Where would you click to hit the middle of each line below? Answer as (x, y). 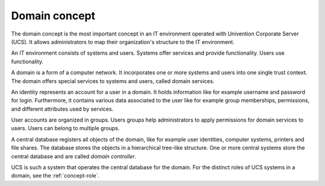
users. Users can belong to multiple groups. (65, 128)
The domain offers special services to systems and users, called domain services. (113, 81)
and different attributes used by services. (62, 109)
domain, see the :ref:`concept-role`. (55, 176)
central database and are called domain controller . (74, 156)
